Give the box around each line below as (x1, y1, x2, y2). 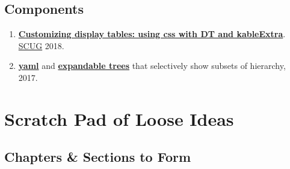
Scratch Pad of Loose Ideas (4, 106, 234, 131)
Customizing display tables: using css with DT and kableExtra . (18, 28, 286, 40)
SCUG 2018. (18, 39, 64, 52)
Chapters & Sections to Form (4, 147, 191, 166)
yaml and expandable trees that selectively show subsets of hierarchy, (18, 59, 286, 72)
